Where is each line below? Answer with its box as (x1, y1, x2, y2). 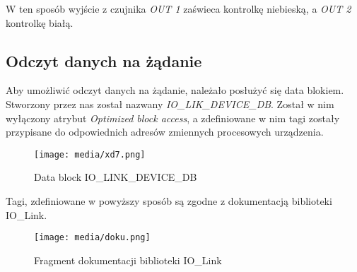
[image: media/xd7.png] (34, 149, 146, 160)
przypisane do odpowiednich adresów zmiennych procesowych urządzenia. (6, 124, 324, 139)
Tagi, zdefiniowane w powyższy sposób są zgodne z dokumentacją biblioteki (6, 194, 332, 208)
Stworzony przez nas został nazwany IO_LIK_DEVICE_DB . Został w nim (6, 96, 334, 111)
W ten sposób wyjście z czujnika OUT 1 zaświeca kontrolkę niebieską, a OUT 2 (6, 1, 351, 16)
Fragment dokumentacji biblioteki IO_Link (34, 252, 222, 267)
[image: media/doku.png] (34, 232, 151, 243)
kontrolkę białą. (6, 15, 74, 30)
